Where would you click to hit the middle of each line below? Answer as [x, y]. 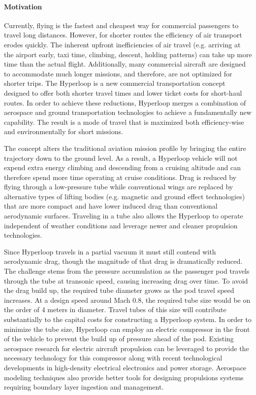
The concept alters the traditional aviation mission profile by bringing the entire [125, 148]
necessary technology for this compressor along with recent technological [113, 358]
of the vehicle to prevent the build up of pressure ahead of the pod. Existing [119, 339]
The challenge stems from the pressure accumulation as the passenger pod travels [127, 271]
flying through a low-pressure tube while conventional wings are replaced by [119, 187]
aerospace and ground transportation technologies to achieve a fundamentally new [128, 112]
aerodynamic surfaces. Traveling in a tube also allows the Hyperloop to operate [124, 216]
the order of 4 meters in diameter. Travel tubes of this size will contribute [115, 309]
